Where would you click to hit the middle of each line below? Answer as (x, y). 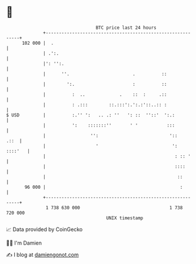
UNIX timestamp (125, 218)
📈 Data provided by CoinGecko (44, 229)
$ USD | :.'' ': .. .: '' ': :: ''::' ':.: (91, 115)
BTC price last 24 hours (126, 28)
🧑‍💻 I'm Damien (24, 243)
